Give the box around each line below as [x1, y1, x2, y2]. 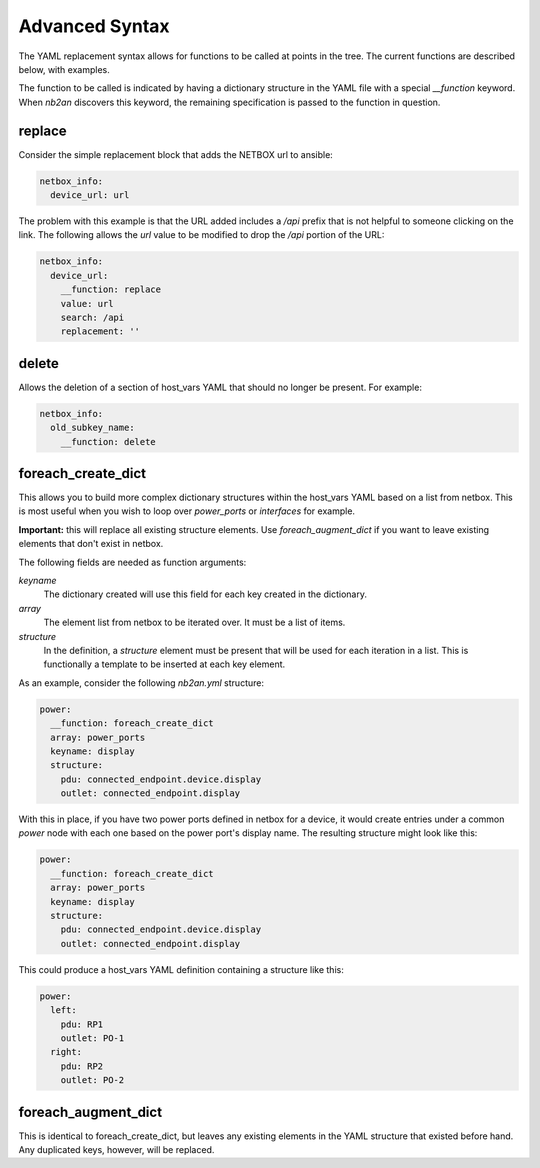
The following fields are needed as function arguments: [18, 556, 247, 568]
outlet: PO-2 [60, 1075, 125, 1086]
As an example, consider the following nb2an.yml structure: [18, 676, 265, 689]
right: [50, 1046, 83, 1058]
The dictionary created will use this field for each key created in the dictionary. [43, 588, 367, 600]
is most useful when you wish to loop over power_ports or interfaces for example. [18, 505, 355, 517]
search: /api [60, 311, 125, 323]
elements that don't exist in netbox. [18, 538, 164, 550]
